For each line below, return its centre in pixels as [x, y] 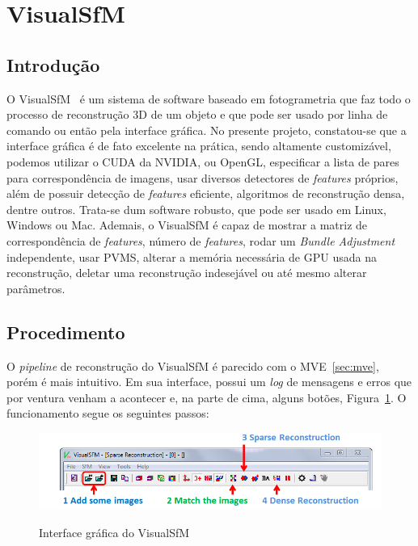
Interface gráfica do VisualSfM [114, 532]
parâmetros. [36, 288]
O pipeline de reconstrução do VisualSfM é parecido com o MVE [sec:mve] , [193, 365]
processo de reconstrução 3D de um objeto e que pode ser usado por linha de [197, 114]
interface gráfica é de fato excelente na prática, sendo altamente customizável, [199, 146]
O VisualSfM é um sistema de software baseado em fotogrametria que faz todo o [209, 98]
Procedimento [66, 332]
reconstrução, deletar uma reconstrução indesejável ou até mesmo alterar [187, 273]
